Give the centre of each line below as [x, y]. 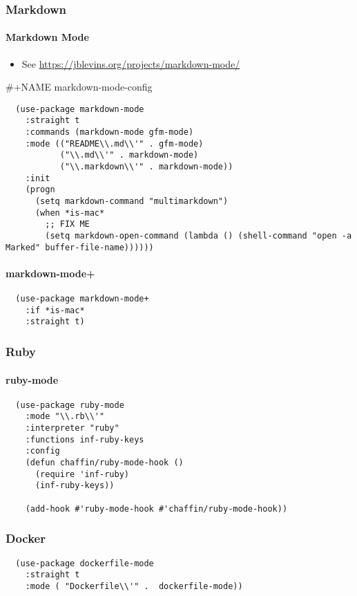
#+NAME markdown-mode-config [79, 87]
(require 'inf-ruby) [82, 474]
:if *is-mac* [55, 310]
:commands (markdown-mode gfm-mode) [109, 132]
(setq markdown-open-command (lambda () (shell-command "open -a [199, 236]
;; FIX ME [67, 224]
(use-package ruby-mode [70, 405]
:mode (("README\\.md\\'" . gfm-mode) [114, 143]
